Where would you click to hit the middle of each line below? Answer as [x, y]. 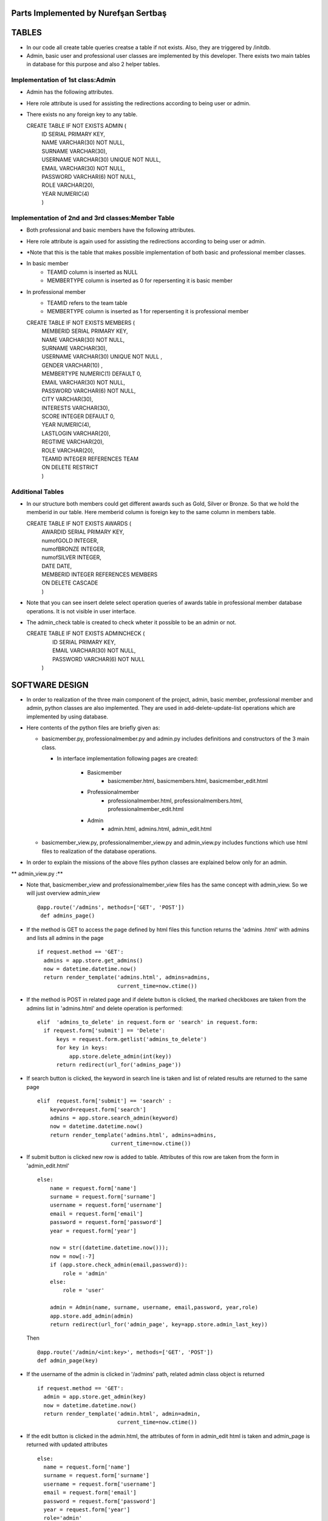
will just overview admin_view [63, 893]
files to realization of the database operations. [99, 851]
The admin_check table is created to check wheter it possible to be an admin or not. [132, 622]
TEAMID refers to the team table [87, 303]
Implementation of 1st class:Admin [63, 80]
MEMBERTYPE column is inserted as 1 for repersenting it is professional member [148, 312]
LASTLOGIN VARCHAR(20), [76, 433]
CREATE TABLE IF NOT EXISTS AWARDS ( [79, 523]
